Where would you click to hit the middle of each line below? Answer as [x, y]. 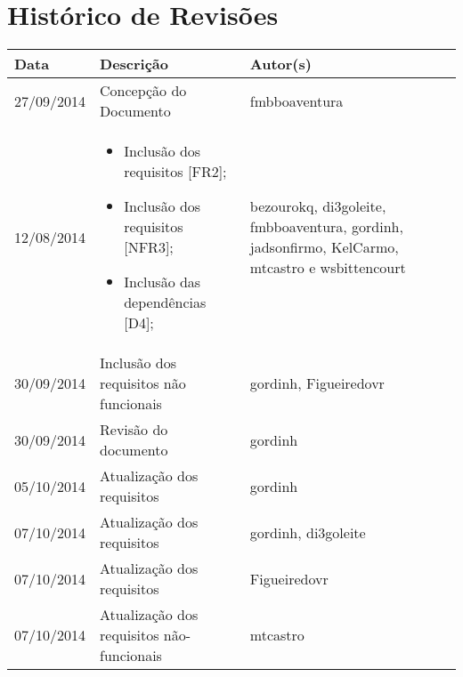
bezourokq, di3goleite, [318, 206]
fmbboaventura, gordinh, [326, 227]
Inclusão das [162, 282]
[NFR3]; [149, 247]
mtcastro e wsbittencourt [328, 268]
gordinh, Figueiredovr [317, 383]
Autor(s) [280, 64]
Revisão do [134, 430]
